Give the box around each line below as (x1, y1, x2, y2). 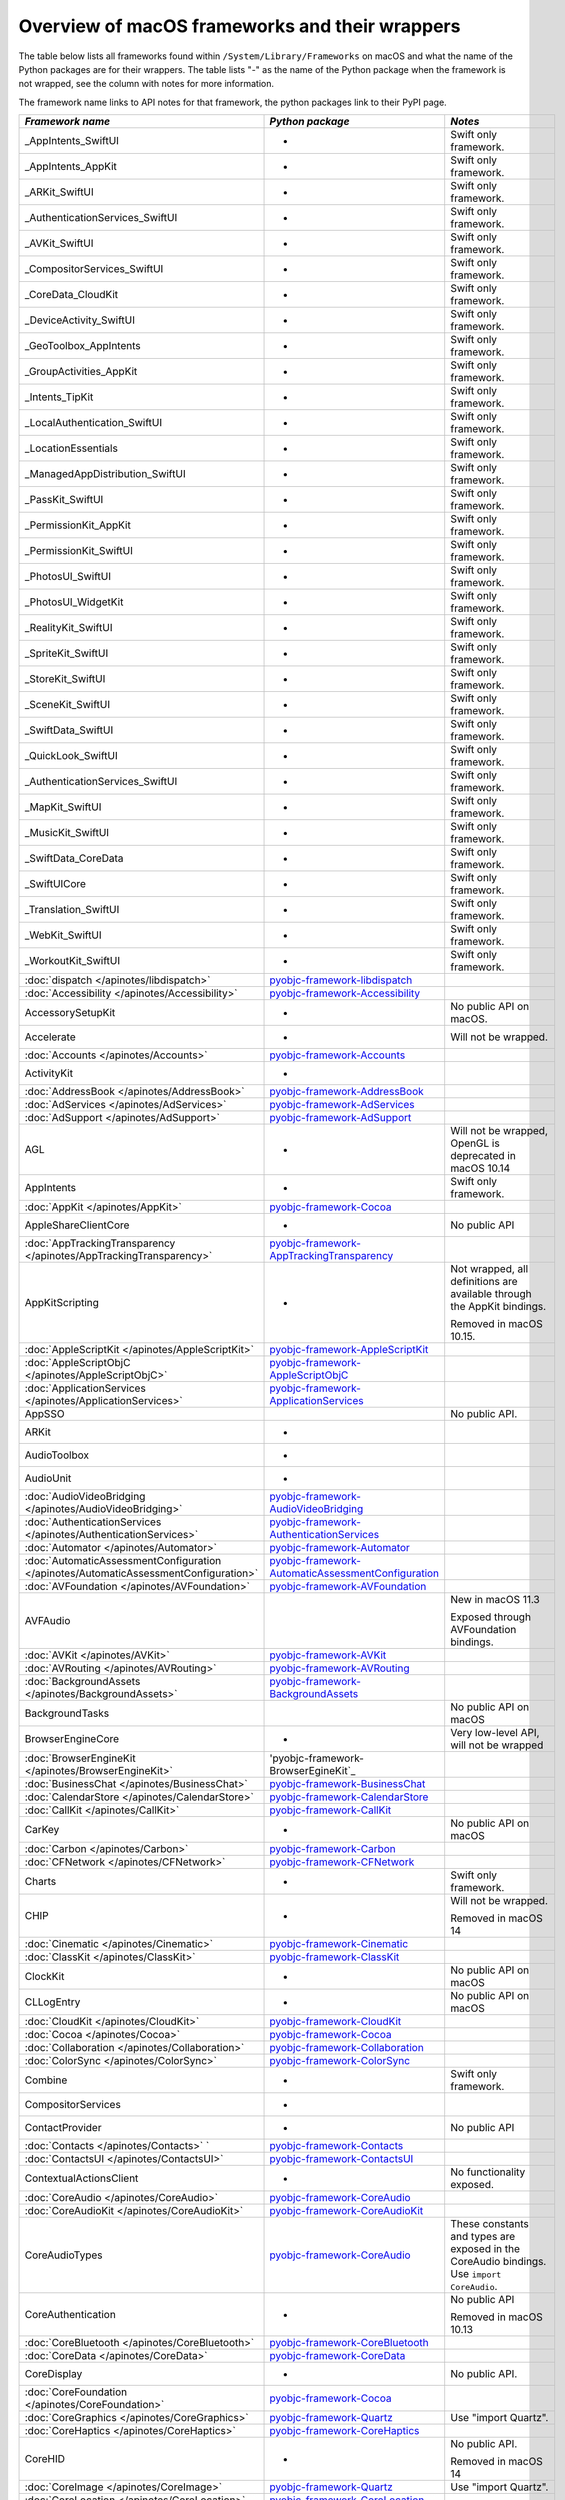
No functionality (450, 2165, 526, 2179)
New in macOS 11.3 (450, 1593, 540, 1607)
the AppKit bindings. (450, 1300, 547, 1314)
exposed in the (450, 2242, 520, 2256)
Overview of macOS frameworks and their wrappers (18, 15, 461, 37)
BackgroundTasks (24, 1706, 110, 1720)
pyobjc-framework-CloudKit (269, 2015, 402, 2029)
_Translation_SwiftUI (24, 903, 120, 917)
